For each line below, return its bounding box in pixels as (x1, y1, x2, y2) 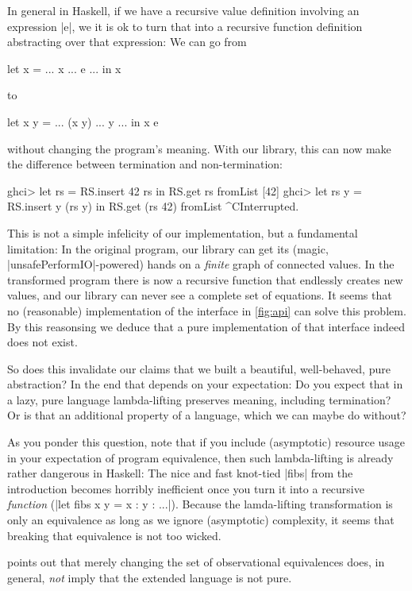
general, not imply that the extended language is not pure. (7, 569, 292, 585)
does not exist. (7, 334, 78, 350)
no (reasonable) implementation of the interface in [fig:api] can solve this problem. (7, 302, 406, 319)
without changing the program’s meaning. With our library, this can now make (7, 140, 391, 156)
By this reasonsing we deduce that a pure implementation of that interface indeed (7, 318, 406, 334)
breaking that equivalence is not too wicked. (7, 527, 221, 543)
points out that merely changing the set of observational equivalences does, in (7, 554, 385, 570)
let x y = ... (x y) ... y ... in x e (7, 113, 159, 129)
